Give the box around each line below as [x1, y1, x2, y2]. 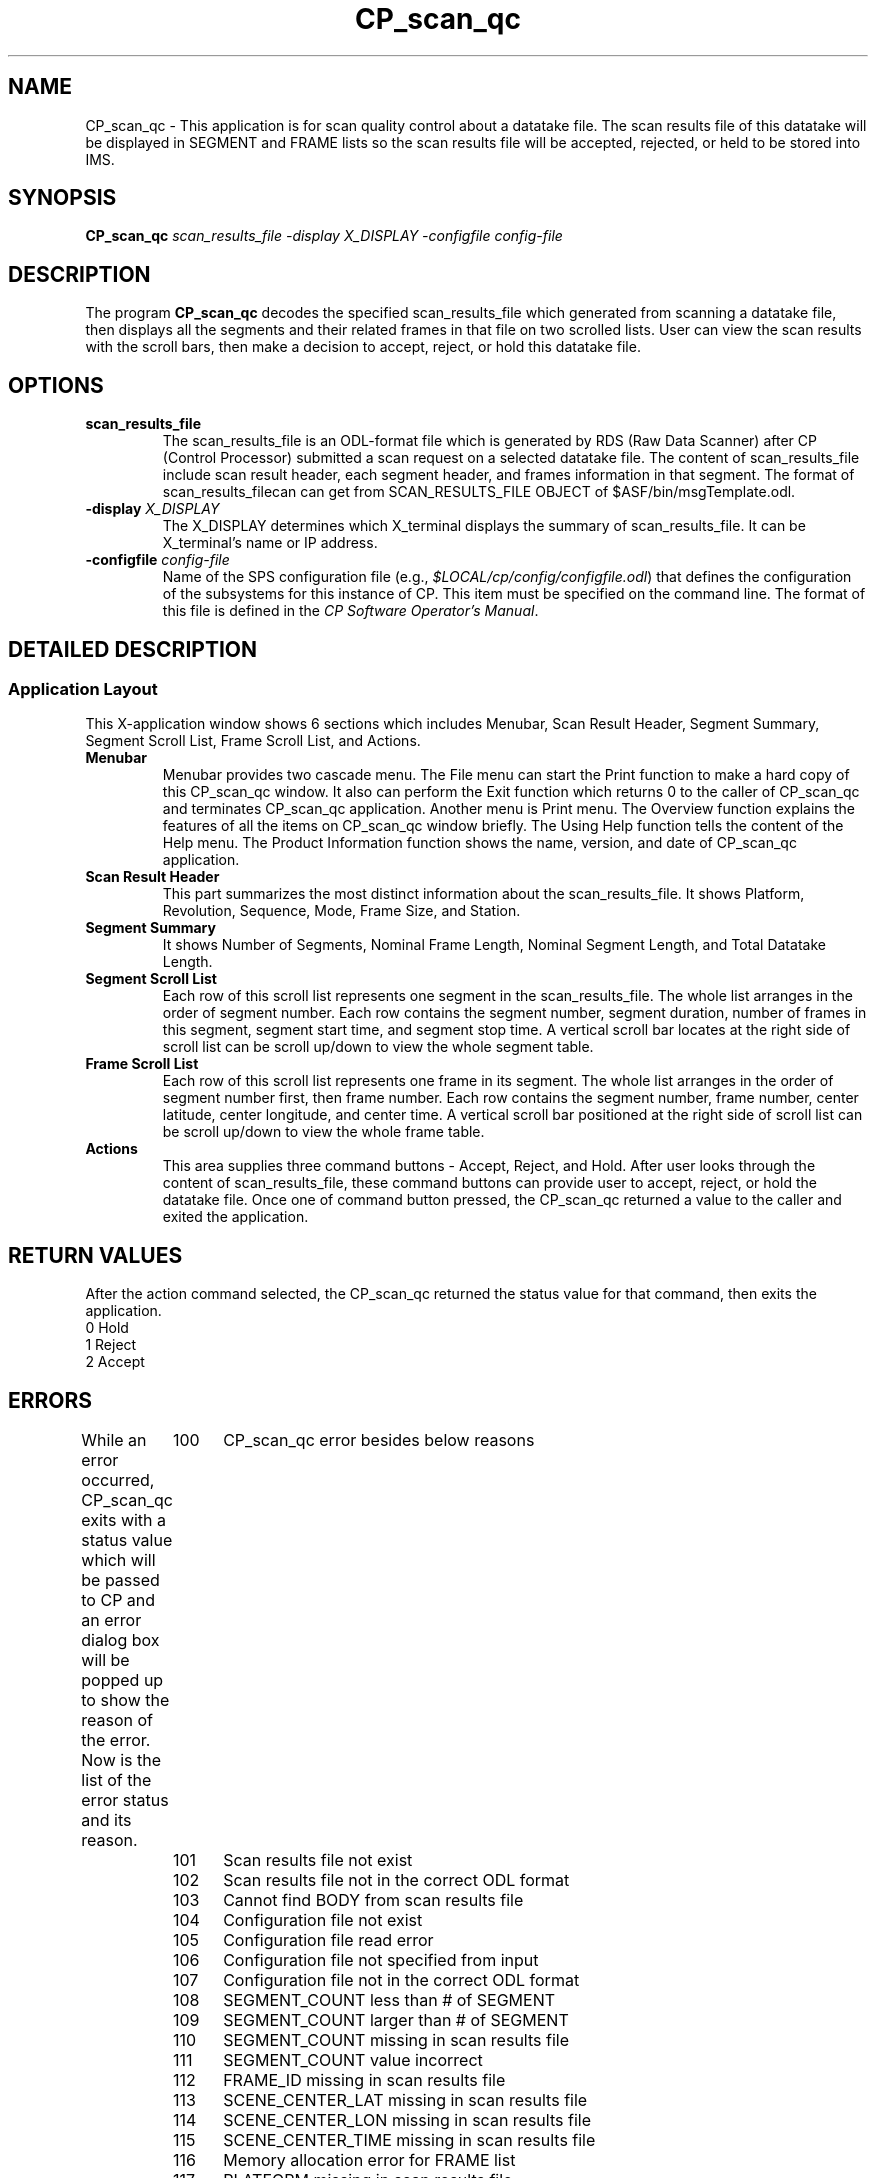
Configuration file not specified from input [223, 1950, 539, 1971]
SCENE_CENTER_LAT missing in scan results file [223, 2090, 588, 2111]
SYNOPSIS [8, 185, 117, 211]
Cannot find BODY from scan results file [223, 1890, 524, 1911]
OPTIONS [8, 372, 104, 398]
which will [81, 1550, 156, 1571]
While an [81, 1430, 147, 1451]
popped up [81, 1670, 164, 1691]
